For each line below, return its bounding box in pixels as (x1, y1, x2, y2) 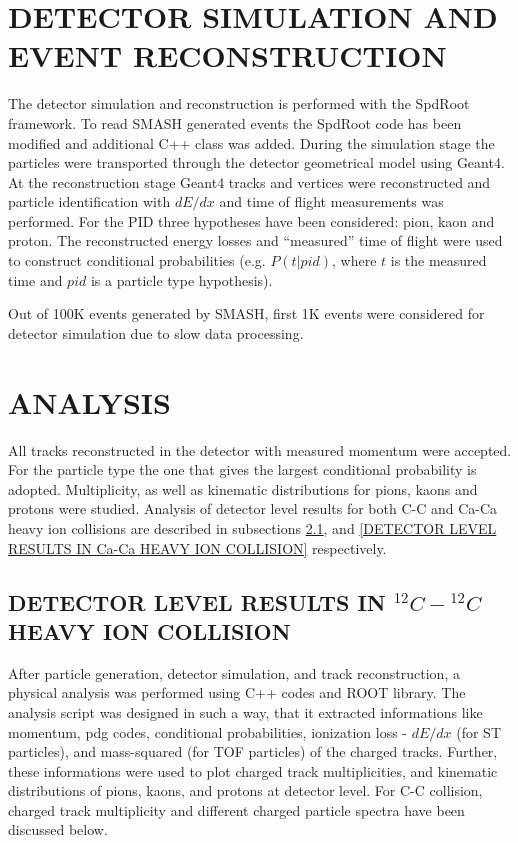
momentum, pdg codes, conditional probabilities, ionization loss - (8, 721, 407, 742)
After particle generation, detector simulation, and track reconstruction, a (8, 662, 460, 683)
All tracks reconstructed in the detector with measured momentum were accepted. (8, 439, 512, 460)
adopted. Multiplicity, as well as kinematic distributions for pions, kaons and (8, 478, 478, 499)
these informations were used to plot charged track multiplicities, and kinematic (8, 760, 498, 781)
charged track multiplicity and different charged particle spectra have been (8, 799, 465, 820)
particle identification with (8, 191, 171, 212)
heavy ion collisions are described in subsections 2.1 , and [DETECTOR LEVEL (8, 517, 497, 538)
